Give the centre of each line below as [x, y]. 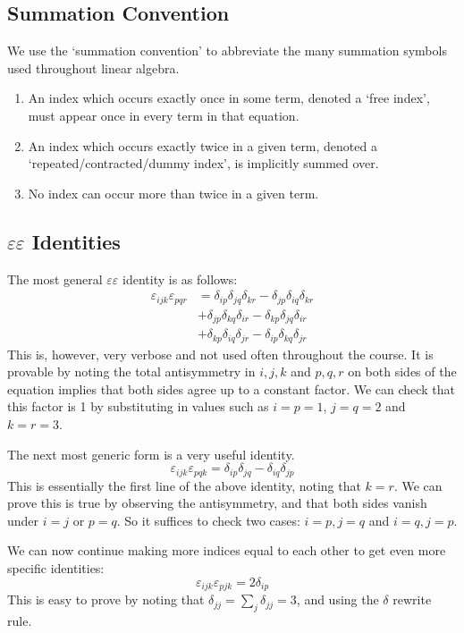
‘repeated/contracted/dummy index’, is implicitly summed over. [203, 163]
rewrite [412, 599]
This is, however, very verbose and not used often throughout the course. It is [220, 354]
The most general [55, 279]
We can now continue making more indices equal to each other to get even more [227, 550]
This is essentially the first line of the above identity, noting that [184, 485]
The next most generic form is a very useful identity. [151, 454]
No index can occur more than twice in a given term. [173, 193]
